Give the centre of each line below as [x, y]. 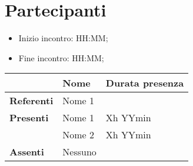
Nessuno [79, 152]
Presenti [29, 118]
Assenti [27, 152]
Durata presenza [145, 83]
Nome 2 [79, 135]
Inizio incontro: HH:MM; [63, 38]
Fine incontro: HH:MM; [61, 57]
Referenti [31, 101]
